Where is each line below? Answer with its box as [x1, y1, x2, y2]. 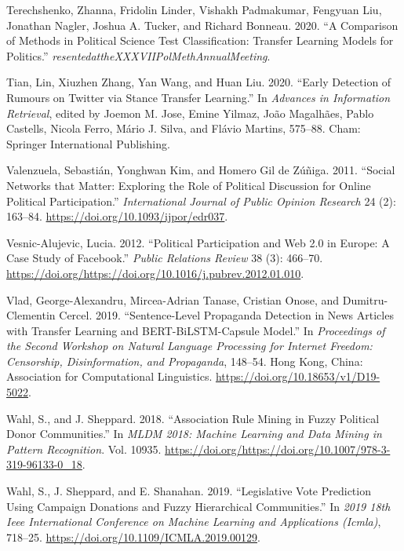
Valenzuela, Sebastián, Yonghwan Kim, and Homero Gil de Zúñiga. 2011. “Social [6, 162, 395, 178]
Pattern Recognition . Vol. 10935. [6, 440, 162, 457]
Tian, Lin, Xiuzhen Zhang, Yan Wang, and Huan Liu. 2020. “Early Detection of [6, 74, 391, 90]
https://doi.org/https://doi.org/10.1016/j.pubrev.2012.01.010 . [6, 265, 304, 281]
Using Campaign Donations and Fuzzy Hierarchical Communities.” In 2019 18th [6, 498, 391, 514]
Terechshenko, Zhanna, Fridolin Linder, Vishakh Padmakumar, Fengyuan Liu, [6, 2, 382, 17]
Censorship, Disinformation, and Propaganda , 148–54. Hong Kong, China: [6, 352, 363, 369]
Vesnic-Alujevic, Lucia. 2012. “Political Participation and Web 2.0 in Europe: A [6, 234, 390, 250]
